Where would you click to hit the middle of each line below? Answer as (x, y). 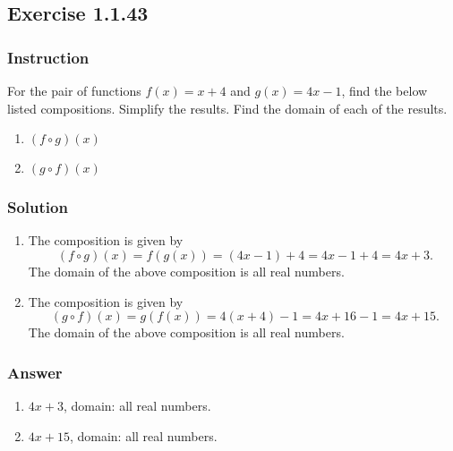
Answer (35, 372)
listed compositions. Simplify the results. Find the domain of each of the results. (227, 108)
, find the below (385, 90)
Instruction (48, 57)
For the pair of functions (74, 90)
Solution (38, 207)
